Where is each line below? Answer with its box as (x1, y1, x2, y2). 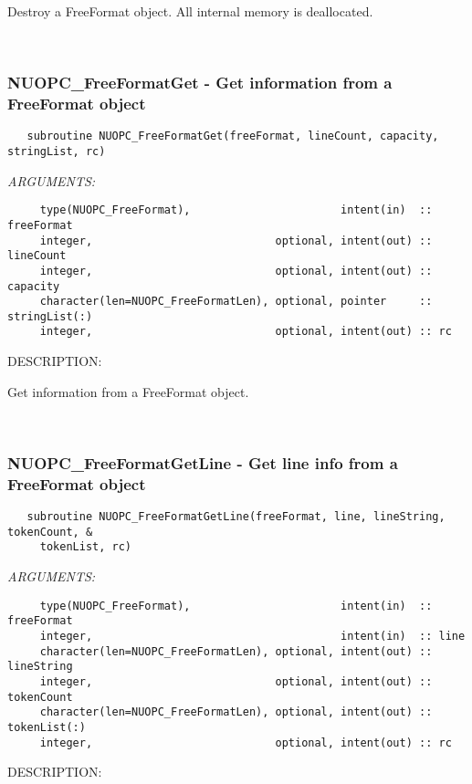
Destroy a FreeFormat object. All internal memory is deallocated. (7, 2, 373, 20)
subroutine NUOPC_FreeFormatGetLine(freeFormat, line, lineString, (26, 510, 446, 524)
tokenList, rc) (39, 540, 132, 554)
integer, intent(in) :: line (39, 629, 466, 643)
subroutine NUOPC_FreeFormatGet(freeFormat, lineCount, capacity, (26, 130, 439, 143)
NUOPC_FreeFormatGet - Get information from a (7, 71, 393, 94)
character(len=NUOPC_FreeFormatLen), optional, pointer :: (39, 295, 433, 308)
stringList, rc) (7, 144, 106, 158)
